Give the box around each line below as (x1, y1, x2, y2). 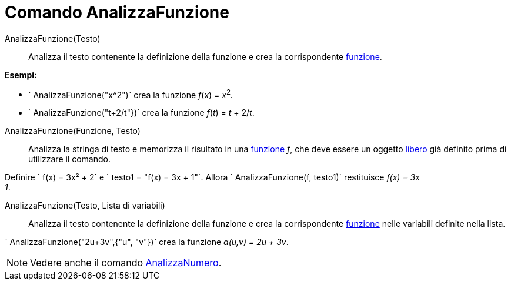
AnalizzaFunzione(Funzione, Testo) (5, 126, 141, 136)
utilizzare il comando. (28, 154, 111, 165)
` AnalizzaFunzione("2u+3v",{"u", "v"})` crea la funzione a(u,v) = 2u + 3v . (5, 237, 289, 247)
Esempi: (5, 69, 37, 80)
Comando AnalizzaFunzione (5, 2, 229, 22)
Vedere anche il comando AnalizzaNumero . (30, 257, 222, 269)
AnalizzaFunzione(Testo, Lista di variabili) (5, 200, 165, 211)
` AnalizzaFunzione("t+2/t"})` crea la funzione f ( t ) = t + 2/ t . (28, 108, 255, 118)
